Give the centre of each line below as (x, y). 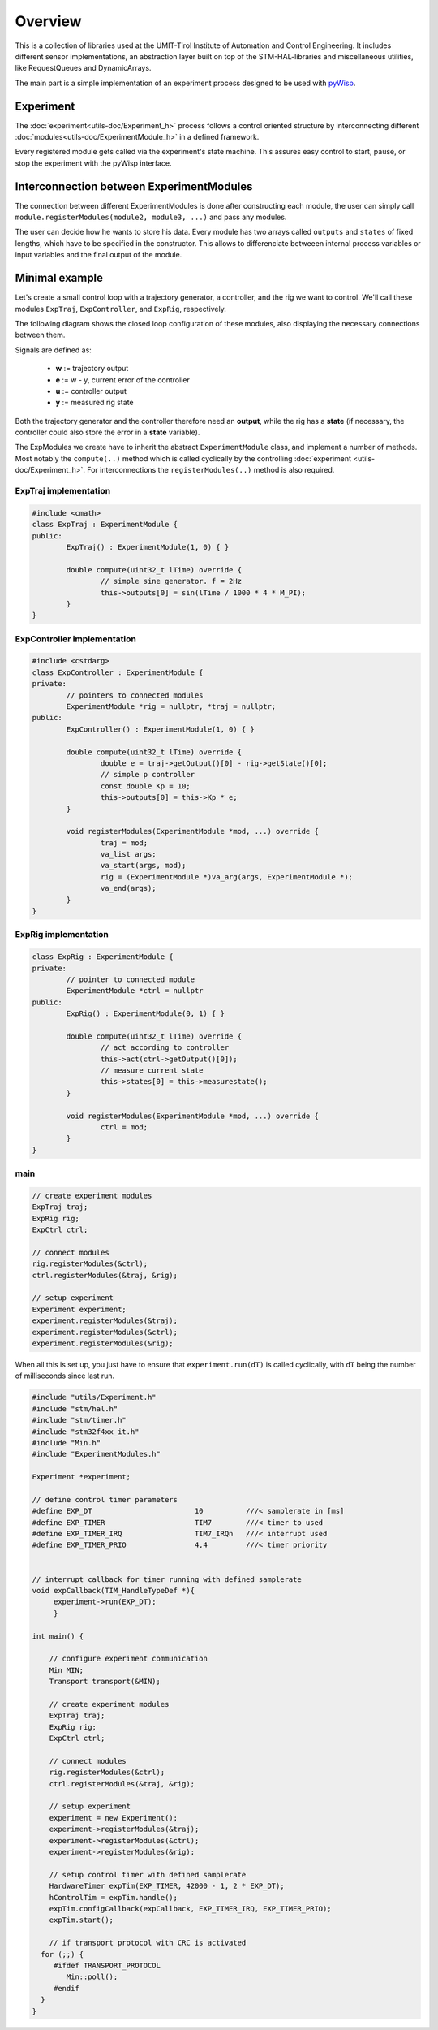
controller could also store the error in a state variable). (107, 432)
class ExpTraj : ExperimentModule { (105, 525)
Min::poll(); (92, 1977)
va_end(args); (129, 888)
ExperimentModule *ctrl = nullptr (135, 991)
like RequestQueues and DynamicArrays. (83, 68)
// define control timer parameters (105, 1499)
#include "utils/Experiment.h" (94, 1397)
